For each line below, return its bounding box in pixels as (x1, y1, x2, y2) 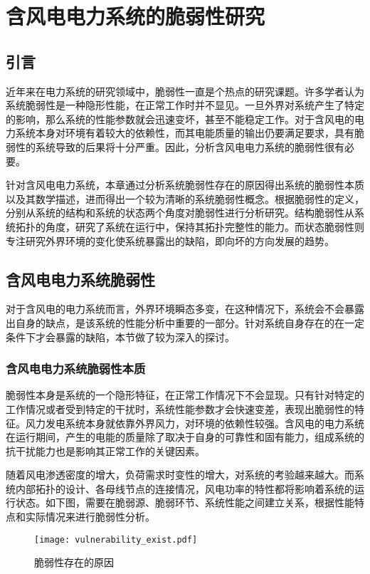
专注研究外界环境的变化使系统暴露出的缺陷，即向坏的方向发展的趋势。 (6, 233, 334, 248)
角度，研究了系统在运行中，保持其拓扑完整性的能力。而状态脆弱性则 (45, 219, 364, 234)
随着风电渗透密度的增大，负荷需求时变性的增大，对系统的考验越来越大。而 (6, 467, 354, 482)
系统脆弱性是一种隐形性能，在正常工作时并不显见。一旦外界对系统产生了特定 (6, 98, 364, 113)
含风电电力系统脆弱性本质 (6, 360, 146, 377)
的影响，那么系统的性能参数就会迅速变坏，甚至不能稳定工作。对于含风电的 (6, 111, 354, 126)
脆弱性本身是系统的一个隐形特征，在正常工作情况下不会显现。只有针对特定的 (6, 387, 364, 402)
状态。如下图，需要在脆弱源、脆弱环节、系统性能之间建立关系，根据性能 (15, 495, 354, 510)
